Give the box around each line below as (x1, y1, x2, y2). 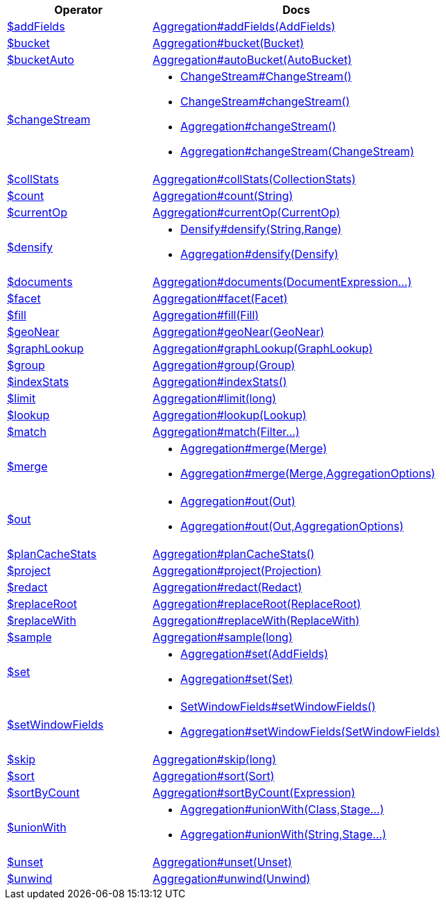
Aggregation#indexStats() (153, 375, 287, 389)
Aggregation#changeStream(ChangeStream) (180, 144, 414, 158)
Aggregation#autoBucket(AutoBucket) (153, 53, 352, 67)
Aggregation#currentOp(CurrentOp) (153, 205, 341, 219)
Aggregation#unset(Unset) (153, 855, 292, 869)
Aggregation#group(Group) (153, 358, 295, 372)
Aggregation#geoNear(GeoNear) (153, 325, 325, 339)
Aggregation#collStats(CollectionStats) (153, 172, 356, 186)
